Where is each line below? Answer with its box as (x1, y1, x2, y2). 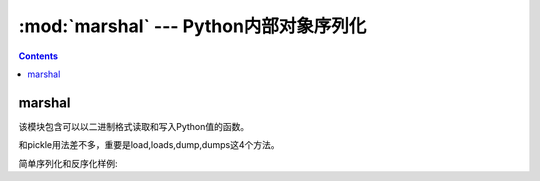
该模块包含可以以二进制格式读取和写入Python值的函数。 (18, 120, 250, 132)
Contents (18, 50, 59, 62)
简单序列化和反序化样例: (18, 157, 119, 169)
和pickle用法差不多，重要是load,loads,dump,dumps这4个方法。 (18, 139, 280, 151)
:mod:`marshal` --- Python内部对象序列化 (18, 15, 367, 37)
